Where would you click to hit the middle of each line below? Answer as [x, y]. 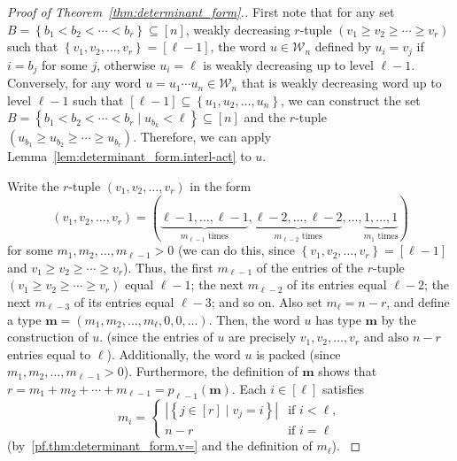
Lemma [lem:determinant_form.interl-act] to [129, 156]
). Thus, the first [168, 267]
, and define [418, 302]
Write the [33, 185]
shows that [348, 371]
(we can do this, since [236, 250]
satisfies [343, 388]
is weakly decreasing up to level [288, 64]
